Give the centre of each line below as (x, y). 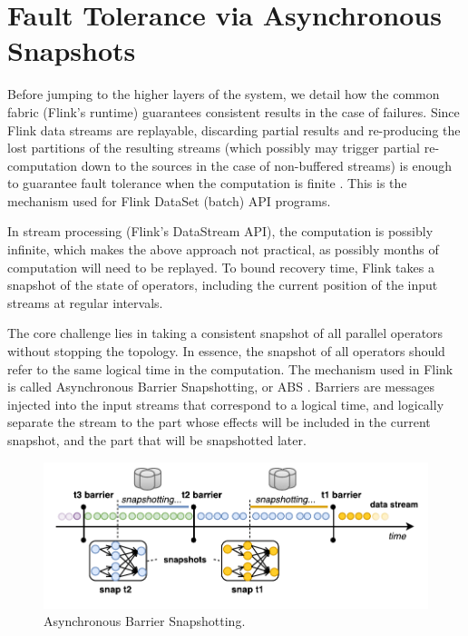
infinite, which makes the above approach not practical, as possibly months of (223, 249)
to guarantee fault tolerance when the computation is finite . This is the (207, 183)
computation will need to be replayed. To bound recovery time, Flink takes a (221, 267)
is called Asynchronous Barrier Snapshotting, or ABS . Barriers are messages (221, 387)
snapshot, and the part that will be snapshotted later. (157, 440)
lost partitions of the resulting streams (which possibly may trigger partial (214, 148)
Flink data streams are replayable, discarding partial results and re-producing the (234, 129)
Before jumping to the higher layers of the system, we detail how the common (224, 94)
